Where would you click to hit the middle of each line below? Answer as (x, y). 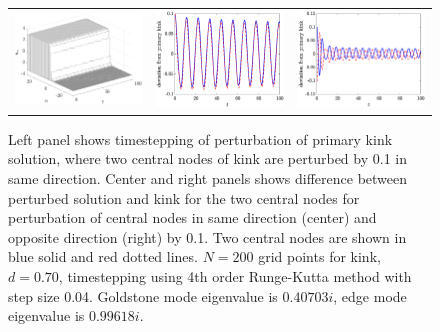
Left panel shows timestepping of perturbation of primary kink (200, 138)
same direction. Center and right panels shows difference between (208, 178)
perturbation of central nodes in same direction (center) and (192, 217)
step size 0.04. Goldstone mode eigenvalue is (143, 295)
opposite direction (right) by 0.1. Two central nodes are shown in (207, 236)
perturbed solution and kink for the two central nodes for (184, 197)
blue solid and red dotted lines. (103, 256)
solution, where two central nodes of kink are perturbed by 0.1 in (207, 158)
